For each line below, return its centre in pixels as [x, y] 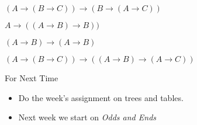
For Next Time [32, 78]
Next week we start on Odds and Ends [87, 117]
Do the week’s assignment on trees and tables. [101, 97]
